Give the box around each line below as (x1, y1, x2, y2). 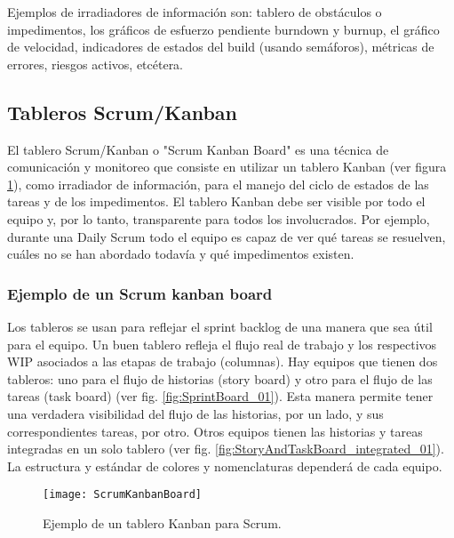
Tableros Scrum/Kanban (7, 98, 238, 125)
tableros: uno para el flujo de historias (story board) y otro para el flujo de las (7, 369, 433, 388)
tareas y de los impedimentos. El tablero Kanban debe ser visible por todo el (7, 192, 426, 211)
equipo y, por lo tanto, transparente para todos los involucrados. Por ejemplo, (7, 209, 430, 228)
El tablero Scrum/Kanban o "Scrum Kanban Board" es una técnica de (7, 140, 389, 158)
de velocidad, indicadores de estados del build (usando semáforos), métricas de (7, 37, 434, 56)
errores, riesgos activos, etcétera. (7, 54, 184, 73)
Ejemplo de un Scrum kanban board (7, 282, 273, 304)
